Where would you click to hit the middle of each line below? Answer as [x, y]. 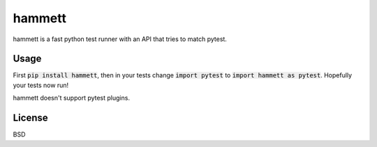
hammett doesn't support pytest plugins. [72, 98]
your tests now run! [41, 85]
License [30, 118]
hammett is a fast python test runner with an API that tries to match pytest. [120, 39]
